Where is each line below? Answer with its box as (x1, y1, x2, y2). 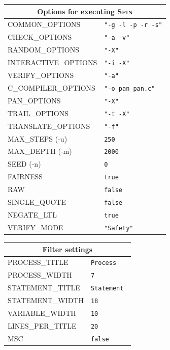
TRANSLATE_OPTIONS (8, 120, 90, 131)
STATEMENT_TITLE (8, 282, 80, 293)
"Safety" (104, 224, 133, 232)
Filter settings (42, 244, 93, 254)
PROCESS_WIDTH (8, 270, 72, 280)
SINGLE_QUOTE (8, 197, 66, 207)
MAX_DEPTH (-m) (8, 146, 72, 156)
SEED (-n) (8, 158, 41, 169)
